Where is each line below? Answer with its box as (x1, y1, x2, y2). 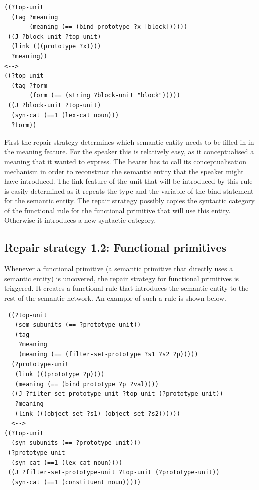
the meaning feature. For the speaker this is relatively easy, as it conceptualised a (4, 146, 254, 157)
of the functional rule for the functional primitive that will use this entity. (4, 205, 231, 215)
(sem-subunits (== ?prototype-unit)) (15, 321, 141, 329)
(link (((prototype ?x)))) (11, 43, 101, 50)
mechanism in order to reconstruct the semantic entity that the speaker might (4, 166, 244, 176)
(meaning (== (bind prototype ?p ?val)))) (15, 380, 159, 388)
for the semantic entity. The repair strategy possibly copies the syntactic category (4, 195, 255, 206)
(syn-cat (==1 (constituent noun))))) (11, 478, 141, 486)
